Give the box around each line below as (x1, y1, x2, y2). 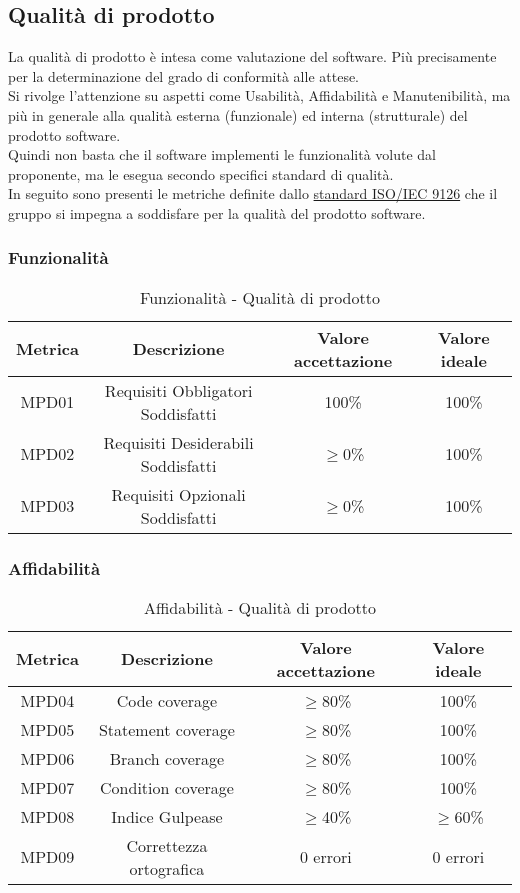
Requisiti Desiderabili (103, 430, 254, 454)
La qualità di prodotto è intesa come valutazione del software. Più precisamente (8, 46, 497, 67)
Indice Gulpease (111, 804, 223, 828)
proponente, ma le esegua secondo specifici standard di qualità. (8, 163, 394, 184)
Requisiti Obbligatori (104, 378, 253, 402)
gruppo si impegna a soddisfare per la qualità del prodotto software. (8, 202, 426, 223)
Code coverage (116, 688, 218, 712)
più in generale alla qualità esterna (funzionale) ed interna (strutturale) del (8, 104, 468, 125)
